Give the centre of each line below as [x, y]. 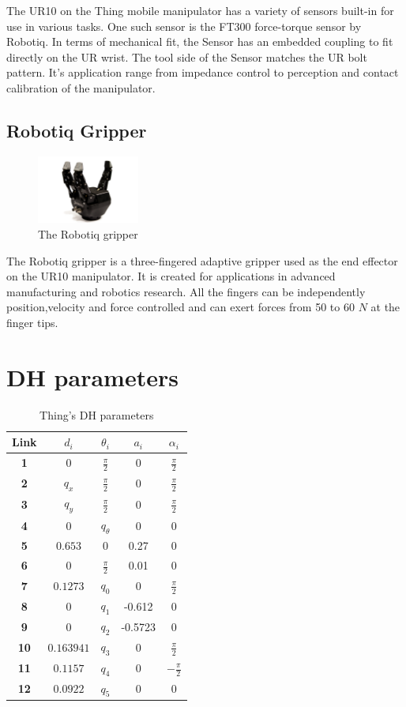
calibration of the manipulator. [81, 87]
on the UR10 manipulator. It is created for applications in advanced [171, 276]
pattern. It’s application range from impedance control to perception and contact [203, 72]
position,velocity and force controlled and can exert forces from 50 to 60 [180, 307]
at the [385, 307]
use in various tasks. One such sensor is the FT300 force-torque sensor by [184, 26]
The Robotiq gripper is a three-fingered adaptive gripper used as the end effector [202, 260]
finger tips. [32, 323]
